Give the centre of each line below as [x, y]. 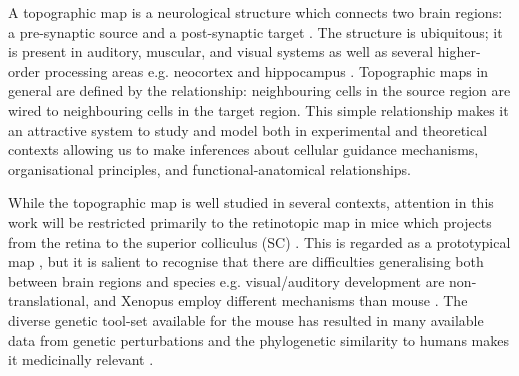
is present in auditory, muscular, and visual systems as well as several [221, 51]
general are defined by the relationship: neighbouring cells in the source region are [259, 90]
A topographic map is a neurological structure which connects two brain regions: [255, 12]
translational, [49, 300]
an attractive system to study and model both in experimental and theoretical [248, 129]
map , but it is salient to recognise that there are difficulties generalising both [246, 261]
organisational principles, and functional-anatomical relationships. [210, 168]
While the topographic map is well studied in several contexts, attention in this [251, 202]
